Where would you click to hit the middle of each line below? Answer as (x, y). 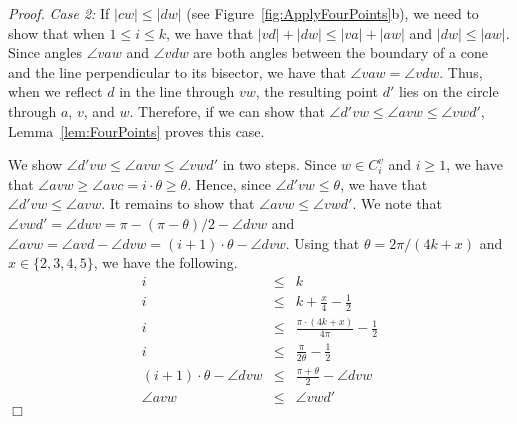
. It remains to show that (178, 203)
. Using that (322, 242)
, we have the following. (165, 262)
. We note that (397, 203)
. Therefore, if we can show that (227, 110)
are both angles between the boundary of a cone (340, 52)
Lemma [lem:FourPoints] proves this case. (136, 130)
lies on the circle (449, 91)
